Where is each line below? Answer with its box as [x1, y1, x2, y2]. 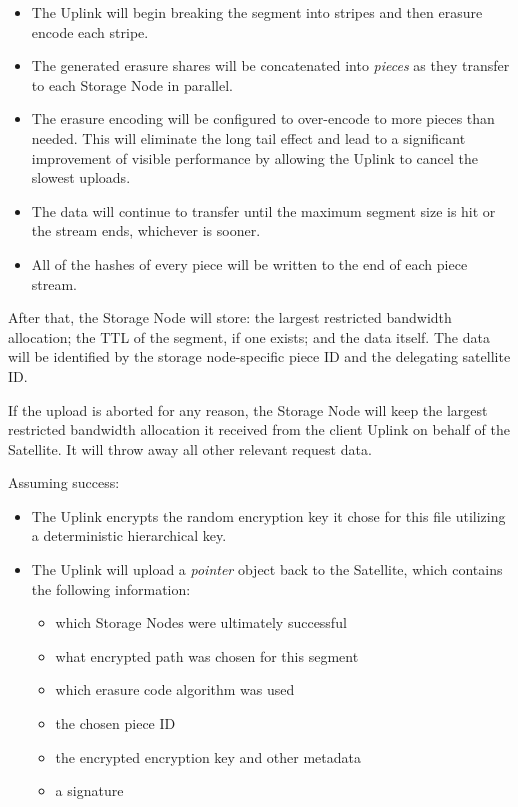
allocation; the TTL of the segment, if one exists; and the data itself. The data [8, 326, 490, 347]
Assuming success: [8, 472, 120, 493]
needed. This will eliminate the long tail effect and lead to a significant [31, 127, 466, 148]
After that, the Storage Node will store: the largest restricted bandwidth [8, 307, 452, 328]
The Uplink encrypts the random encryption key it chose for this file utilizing [31, 505, 506, 526]
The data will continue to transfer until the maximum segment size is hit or [31, 200, 496, 221]
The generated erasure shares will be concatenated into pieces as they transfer [31, 55, 510, 76]
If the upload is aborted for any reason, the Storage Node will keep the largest [8, 399, 488, 420]
